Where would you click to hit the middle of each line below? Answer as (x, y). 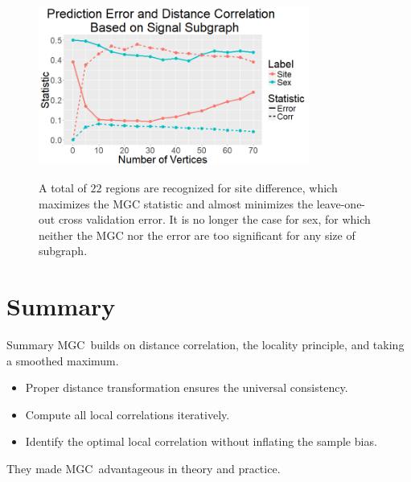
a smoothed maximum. (63, 360)
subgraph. (63, 251)
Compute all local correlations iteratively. (127, 414)
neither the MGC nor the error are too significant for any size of (197, 235)
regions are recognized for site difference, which (222, 187)
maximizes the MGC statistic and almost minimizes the (176, 203)
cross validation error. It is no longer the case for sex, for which (214, 219)
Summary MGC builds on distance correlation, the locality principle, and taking (205, 345)
